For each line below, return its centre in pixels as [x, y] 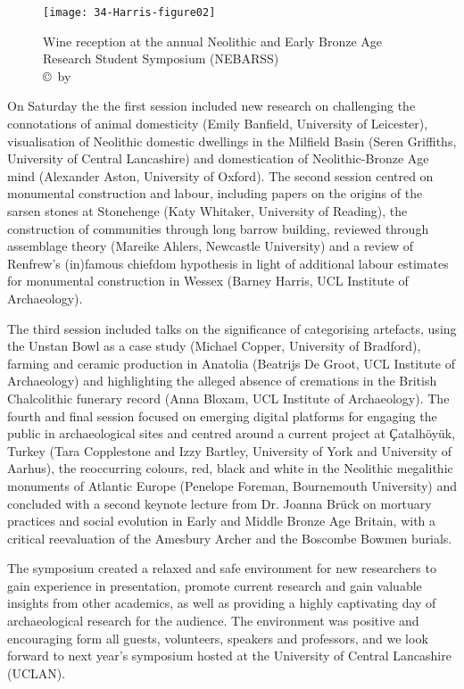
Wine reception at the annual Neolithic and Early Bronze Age [213, 41]
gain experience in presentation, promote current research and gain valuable [215, 585]
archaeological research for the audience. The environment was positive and [213, 621]
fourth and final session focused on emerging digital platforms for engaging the [222, 415]
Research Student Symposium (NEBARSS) [161, 58]
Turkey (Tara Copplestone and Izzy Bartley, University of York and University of [230, 450]
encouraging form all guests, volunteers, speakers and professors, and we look [218, 638]
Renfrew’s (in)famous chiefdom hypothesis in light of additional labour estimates [228, 263]
